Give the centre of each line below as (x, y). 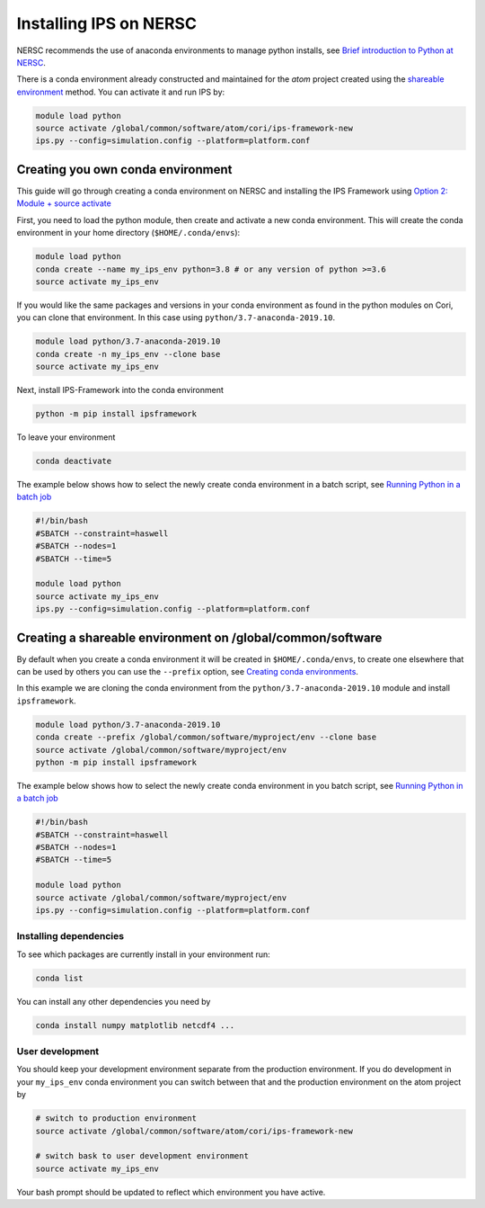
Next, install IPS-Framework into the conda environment (120, 390)
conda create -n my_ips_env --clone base (128, 354)
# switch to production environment (116, 1119)
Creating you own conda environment (124, 170)
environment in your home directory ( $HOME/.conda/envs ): (128, 233)
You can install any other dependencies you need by (114, 1001)
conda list (59, 978)
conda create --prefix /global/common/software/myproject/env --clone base (206, 737)
